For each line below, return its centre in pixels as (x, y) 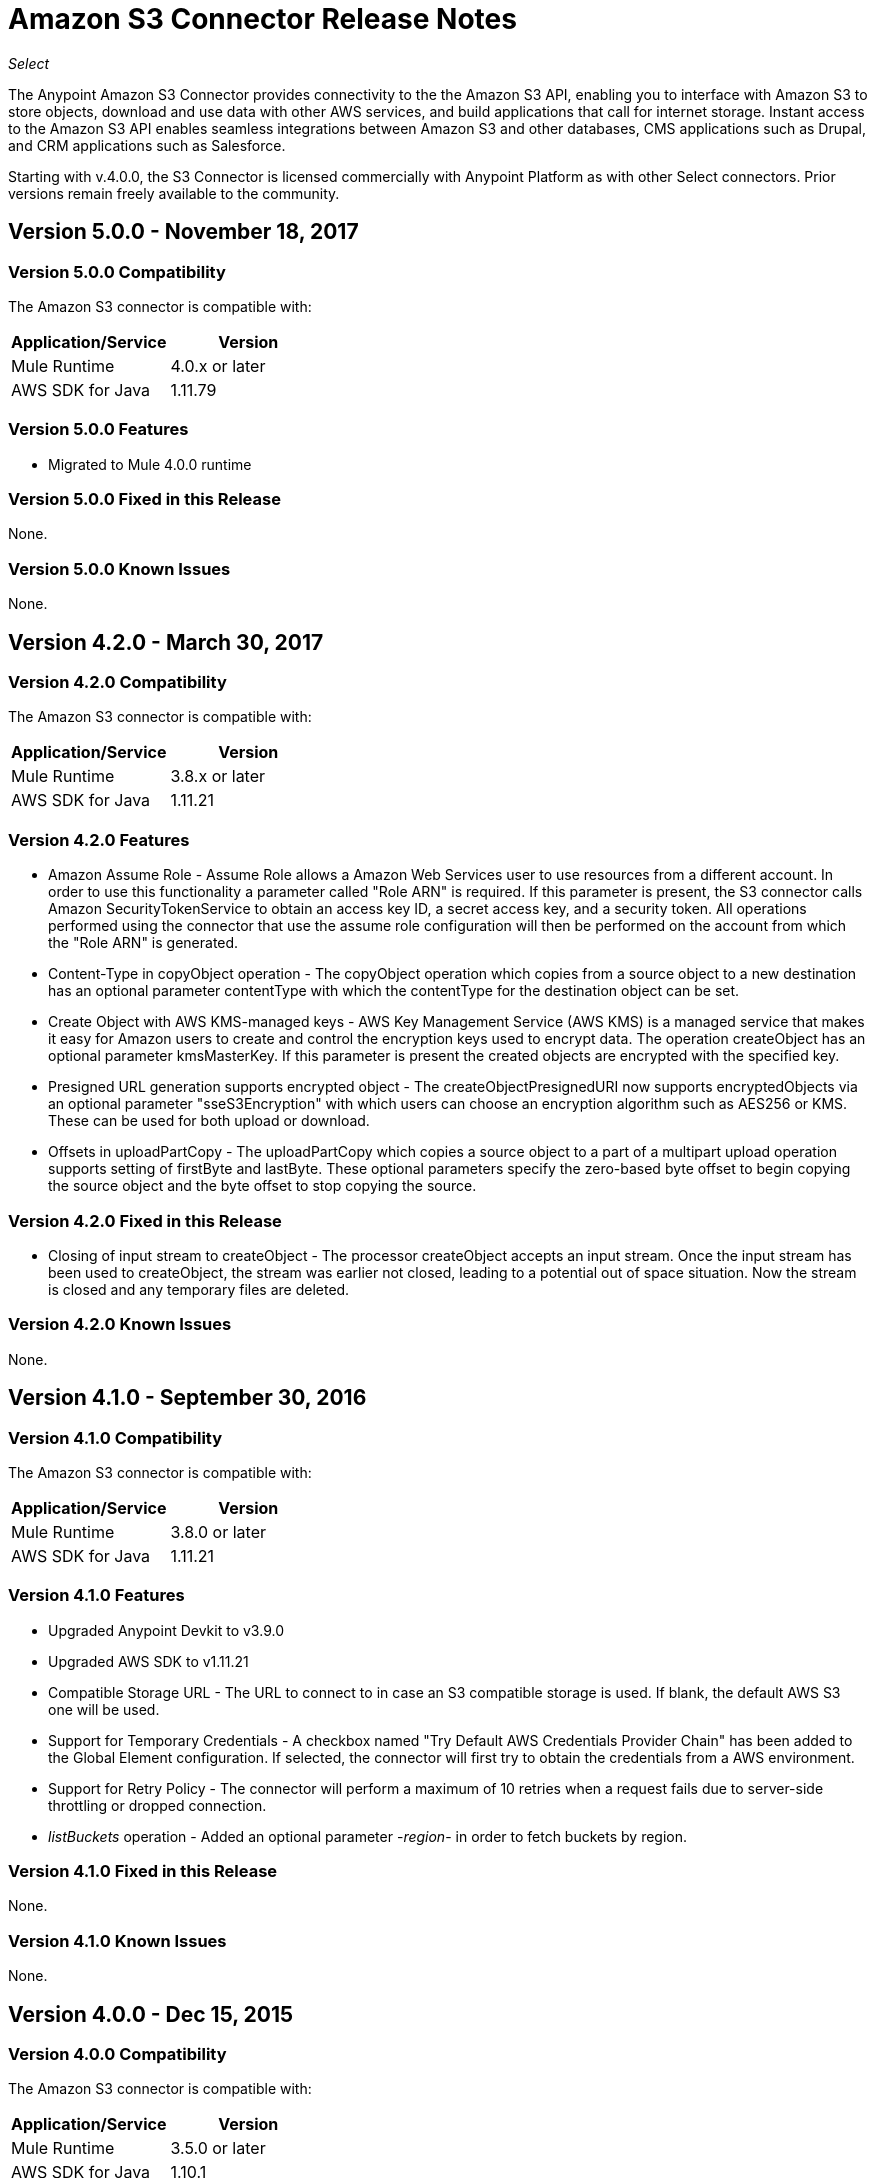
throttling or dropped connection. (157, 1805)
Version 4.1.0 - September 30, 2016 (187, 1398)
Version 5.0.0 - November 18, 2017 (183, 232)
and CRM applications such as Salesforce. (147, 145)
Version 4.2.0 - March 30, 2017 (166, 642)
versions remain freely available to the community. (174, 193)
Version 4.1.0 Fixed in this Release (143, 1871)
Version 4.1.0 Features (96, 1595)
